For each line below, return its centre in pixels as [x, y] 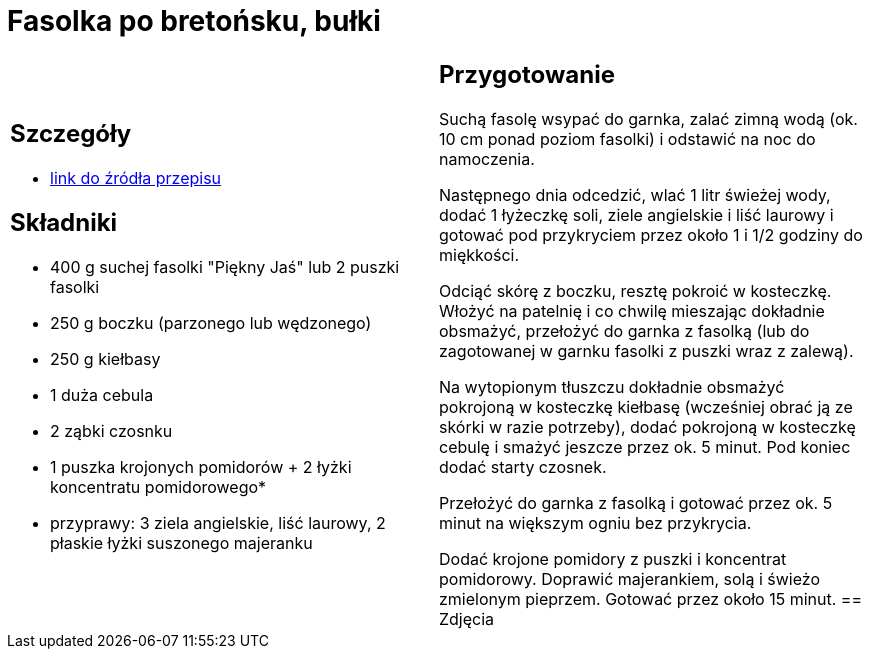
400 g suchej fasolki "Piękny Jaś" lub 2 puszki [225, 267]
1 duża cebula [102, 395]
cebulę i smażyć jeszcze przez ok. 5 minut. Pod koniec [645, 446]
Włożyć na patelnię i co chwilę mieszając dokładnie [632, 310]
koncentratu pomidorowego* [158, 487]
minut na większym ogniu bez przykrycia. [595, 522]
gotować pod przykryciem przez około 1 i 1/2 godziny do [651, 234]
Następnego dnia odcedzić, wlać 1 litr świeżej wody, [635, 194]
